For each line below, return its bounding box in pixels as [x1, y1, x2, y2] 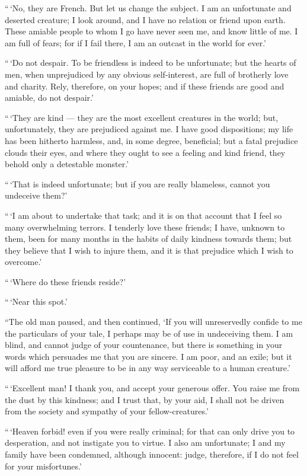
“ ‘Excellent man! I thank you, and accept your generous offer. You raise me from [5, 382, 300, 394]
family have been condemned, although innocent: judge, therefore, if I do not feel [5, 448, 299, 460]
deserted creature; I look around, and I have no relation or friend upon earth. [5, 13, 286, 25]
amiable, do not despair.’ [5, 91, 94, 104]
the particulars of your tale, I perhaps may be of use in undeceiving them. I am [5, 327, 293, 339]
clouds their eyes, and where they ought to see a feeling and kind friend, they [5, 146, 286, 158]
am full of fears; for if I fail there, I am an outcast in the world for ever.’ [5, 36, 266, 49]
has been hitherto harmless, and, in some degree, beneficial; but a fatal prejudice [5, 134, 298, 146]
